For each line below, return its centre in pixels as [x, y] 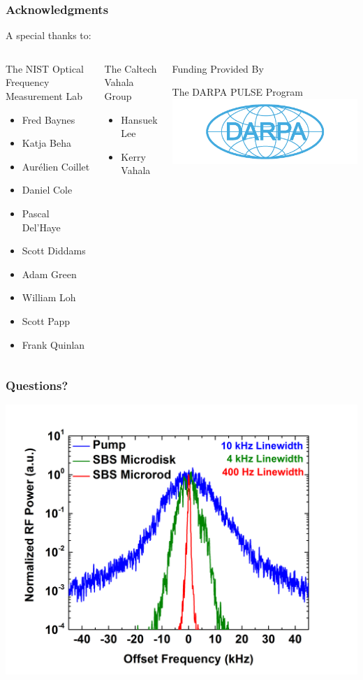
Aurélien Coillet [56, 166]
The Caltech [131, 68]
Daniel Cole [47, 190]
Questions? [37, 385]
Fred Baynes [49, 119]
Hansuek [139, 119]
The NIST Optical [45, 68]
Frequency [28, 82]
